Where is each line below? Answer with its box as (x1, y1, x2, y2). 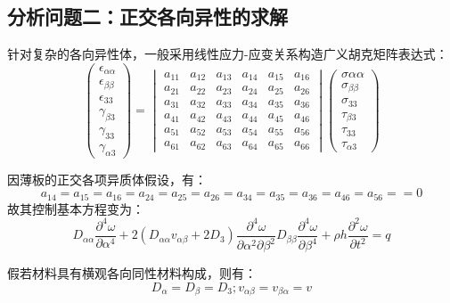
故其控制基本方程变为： (7, 199, 144, 217)
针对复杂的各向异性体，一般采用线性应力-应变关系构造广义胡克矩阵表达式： (7, 45, 448, 63)
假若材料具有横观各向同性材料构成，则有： (7, 264, 257, 283)
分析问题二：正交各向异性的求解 (7, 3, 288, 30)
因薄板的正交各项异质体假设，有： (7, 169, 207, 188)
